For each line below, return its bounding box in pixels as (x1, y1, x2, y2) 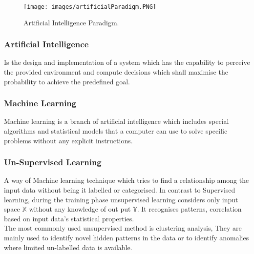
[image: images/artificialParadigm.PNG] (23, 3, 157, 10)
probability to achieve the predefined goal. (4, 76, 130, 86)
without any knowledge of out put (29, 204, 131, 214)
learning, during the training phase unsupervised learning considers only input (4, 194, 238, 204)
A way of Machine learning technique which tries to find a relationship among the (4, 175, 249, 185)
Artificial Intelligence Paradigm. (23, 17, 119, 27)
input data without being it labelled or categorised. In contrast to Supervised (4, 185, 235, 195)
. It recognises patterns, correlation (137, 204, 242, 214)
